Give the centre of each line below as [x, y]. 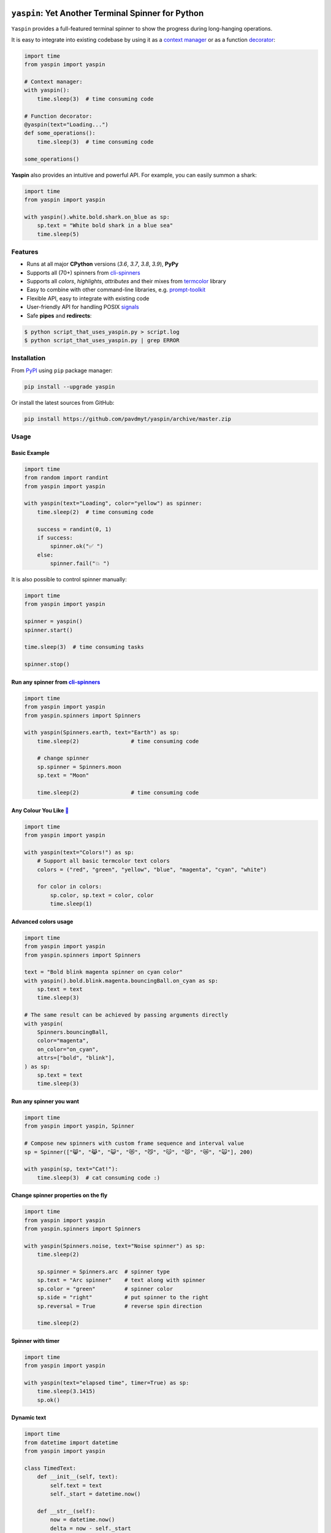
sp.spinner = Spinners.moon [79, 767]
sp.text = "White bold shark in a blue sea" [105, 226]
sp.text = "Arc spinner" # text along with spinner [121, 1280]
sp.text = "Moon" [63, 775]
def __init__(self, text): [78, 1477]
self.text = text [76, 1485]
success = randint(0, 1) [74, 529]
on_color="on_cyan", [68, 1049]
